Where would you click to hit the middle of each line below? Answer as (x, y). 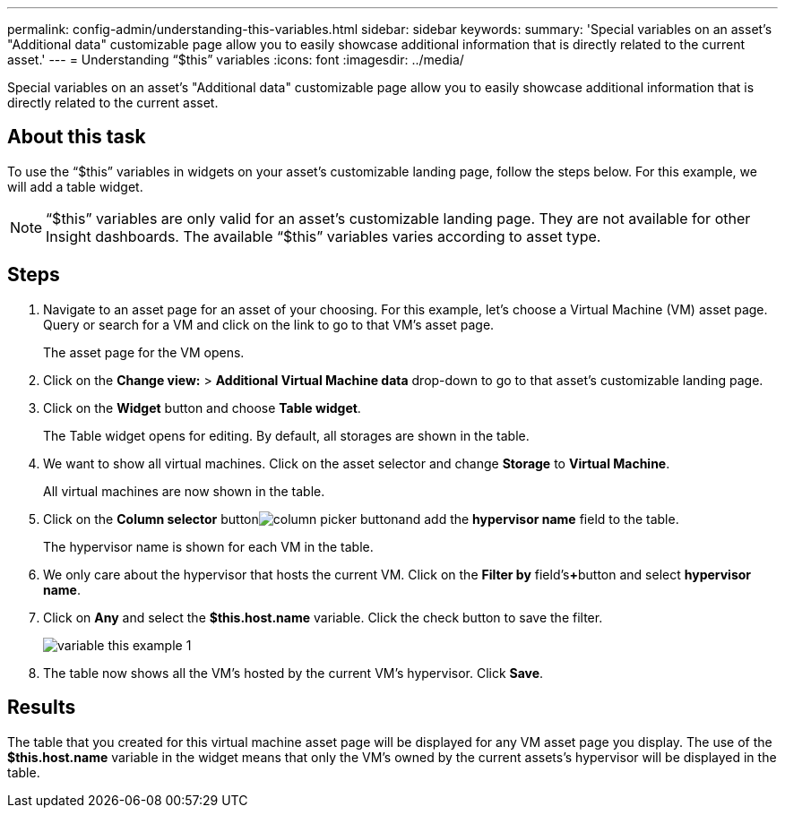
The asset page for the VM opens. (144, 352)
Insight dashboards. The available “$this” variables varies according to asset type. (323, 236)
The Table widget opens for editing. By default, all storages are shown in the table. (286, 435)
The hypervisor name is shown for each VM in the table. (208, 546)
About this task (77, 137)
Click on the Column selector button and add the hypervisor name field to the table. (361, 519)
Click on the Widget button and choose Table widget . (202, 407)
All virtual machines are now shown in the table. (184, 491)
